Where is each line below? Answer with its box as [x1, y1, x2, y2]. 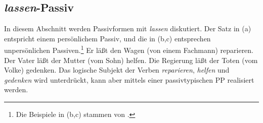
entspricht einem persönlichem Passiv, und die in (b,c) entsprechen [4, 33, 211, 43]
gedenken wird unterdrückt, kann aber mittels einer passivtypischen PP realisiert [4, 74, 254, 85]
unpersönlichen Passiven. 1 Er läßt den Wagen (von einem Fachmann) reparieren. [4, 43, 254, 55]
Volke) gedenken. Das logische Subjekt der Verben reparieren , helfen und [4, 65, 230, 75]
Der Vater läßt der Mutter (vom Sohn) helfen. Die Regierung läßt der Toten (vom [4, 54, 258, 65]
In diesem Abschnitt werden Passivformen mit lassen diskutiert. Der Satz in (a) [4, 23, 251, 34]
